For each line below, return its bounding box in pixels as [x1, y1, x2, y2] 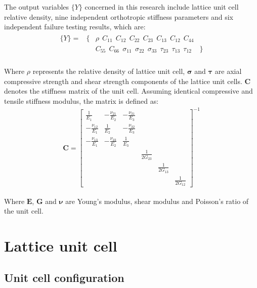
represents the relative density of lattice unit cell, [32, 65, 185, 76]
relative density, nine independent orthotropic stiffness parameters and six [4, 11, 233, 22]
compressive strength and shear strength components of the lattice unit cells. [4, 75, 242, 86]
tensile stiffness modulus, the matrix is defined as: [4, 95, 159, 106]
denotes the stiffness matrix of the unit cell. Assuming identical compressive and [4, 86, 253, 96]
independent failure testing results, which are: [4, 21, 146, 32]
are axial [215, 65, 242, 76]
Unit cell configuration [4, 270, 124, 285]
